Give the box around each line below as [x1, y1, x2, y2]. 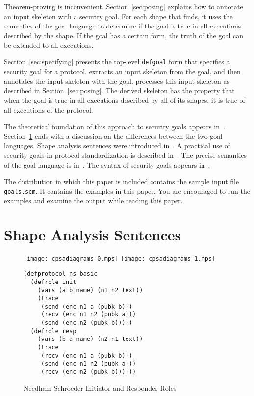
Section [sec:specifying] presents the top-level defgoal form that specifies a [4, 56, 230, 66]
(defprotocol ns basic [24, 270, 98, 278]
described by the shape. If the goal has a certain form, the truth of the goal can [4, 30, 244, 40]
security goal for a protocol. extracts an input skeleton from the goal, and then [4, 66, 241, 76]
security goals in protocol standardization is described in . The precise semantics [4, 150, 247, 160]
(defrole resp [30, 327, 76, 335]
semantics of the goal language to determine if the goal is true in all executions [4, 21, 241, 31]
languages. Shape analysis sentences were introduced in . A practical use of [4, 140, 230, 150]
